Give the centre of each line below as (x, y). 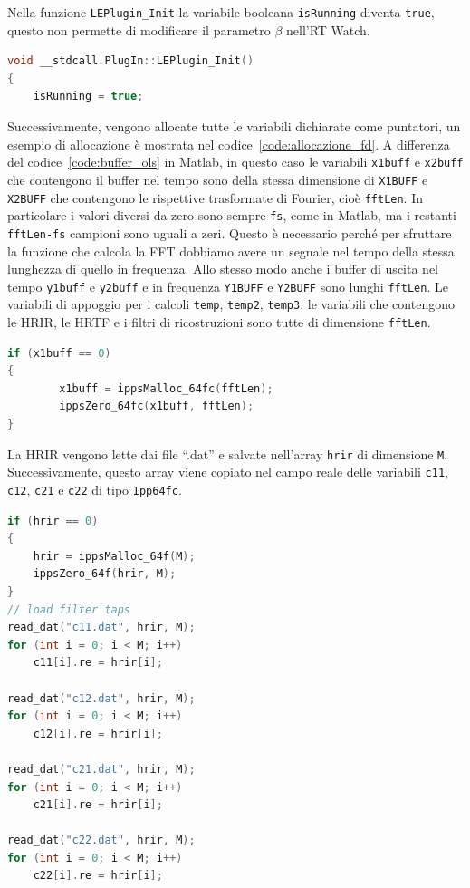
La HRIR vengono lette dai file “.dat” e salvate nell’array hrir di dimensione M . (228, 454)
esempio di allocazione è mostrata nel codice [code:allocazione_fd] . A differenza (229, 144)
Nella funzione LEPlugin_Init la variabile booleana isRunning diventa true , (221, 12)
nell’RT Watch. (328, 29)
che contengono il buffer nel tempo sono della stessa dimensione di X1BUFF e (218, 179)
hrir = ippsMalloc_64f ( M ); (114, 556)
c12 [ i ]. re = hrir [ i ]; (98, 734)
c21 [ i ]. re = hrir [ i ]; (98, 805)
